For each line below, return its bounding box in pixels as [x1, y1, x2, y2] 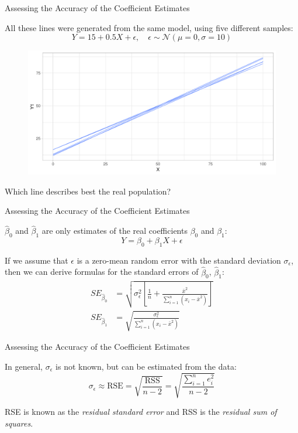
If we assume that [5, 254, 68, 266]
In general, [5, 360, 43, 372]
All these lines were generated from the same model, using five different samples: [5, 21, 293, 33]
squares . [5, 417, 33, 429]
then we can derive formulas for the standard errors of [5, 265, 199, 278]
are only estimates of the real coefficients [41, 224, 188, 237]
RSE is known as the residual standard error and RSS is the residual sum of [5, 405, 277, 418]
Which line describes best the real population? [5, 185, 171, 197]
